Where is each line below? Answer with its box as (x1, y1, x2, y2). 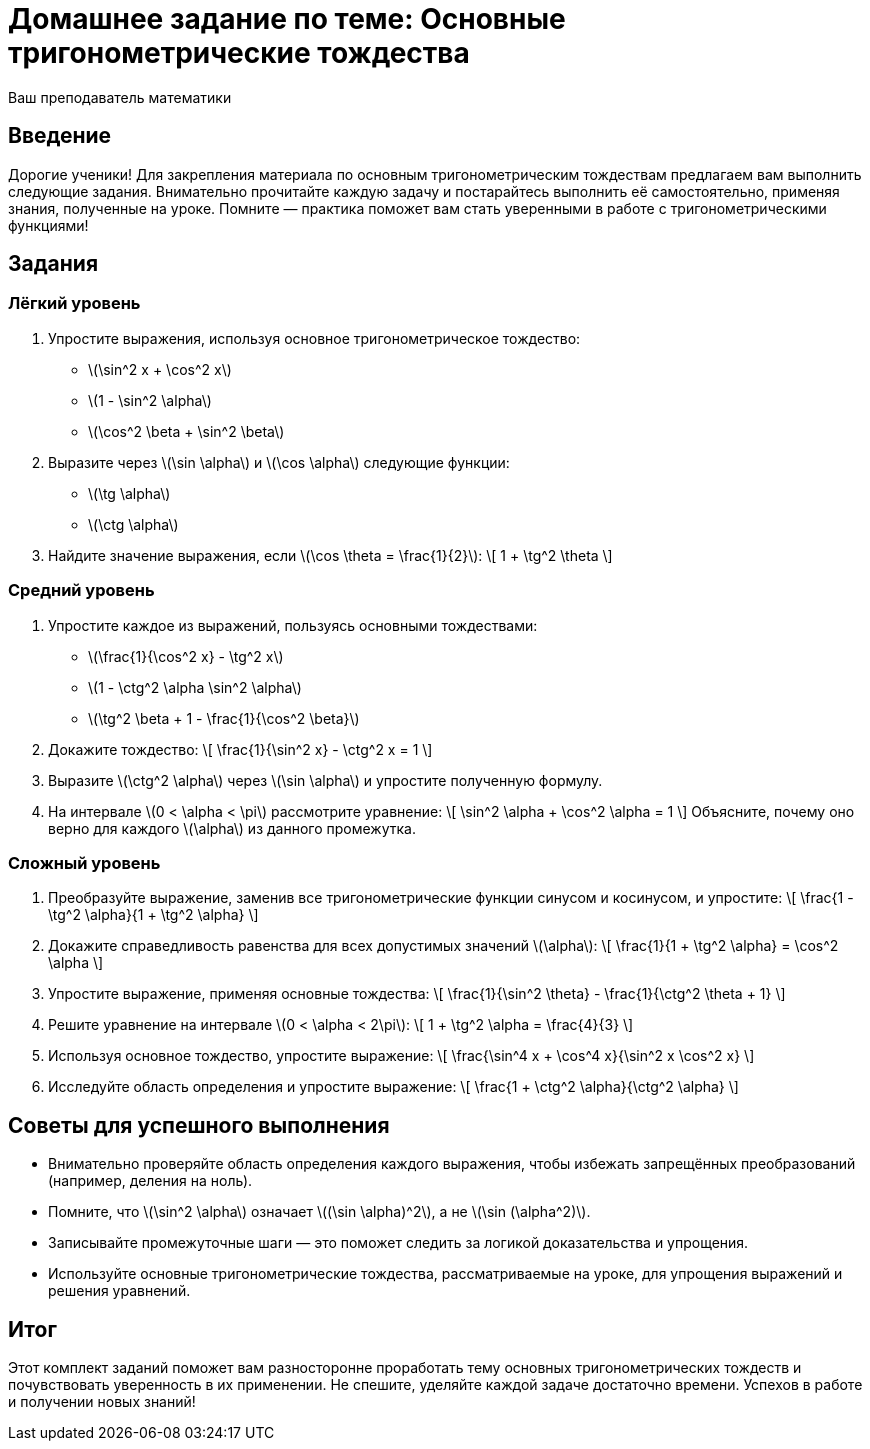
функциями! (8, 216, 89, 234)
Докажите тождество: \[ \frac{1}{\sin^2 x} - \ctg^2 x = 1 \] (48, 740, 433, 758)
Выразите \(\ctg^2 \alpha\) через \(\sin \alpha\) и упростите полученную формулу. (48, 771, 603, 789)
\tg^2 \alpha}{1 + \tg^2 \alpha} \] (48, 906, 259, 924)
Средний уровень (8, 580, 155, 601)
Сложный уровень (8, 852, 161, 873)
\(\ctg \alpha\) (88, 515, 179, 533)
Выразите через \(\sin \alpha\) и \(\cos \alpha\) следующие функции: (48, 453, 510, 471)
